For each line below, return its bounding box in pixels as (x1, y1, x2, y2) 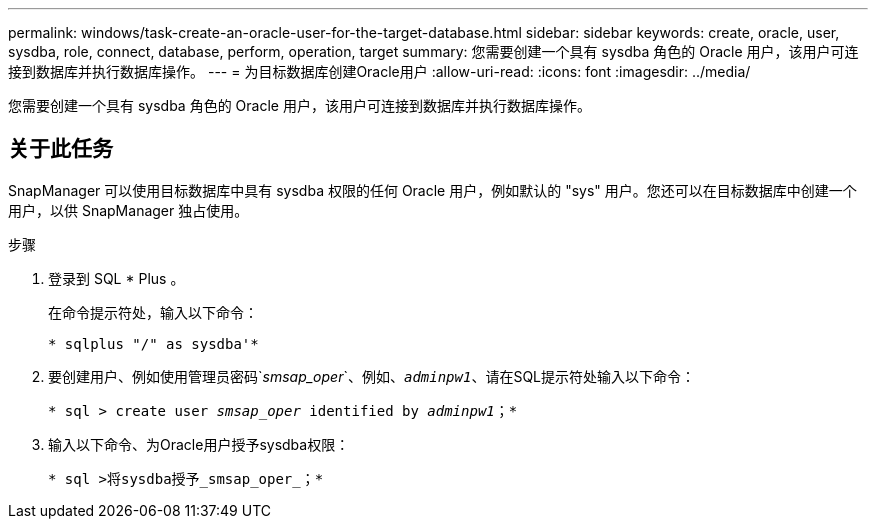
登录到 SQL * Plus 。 (48, 269, 185, 287)
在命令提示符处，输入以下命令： (48, 303, 258, 321)
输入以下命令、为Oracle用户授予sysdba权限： (48, 435, 350, 453)
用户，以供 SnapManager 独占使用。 (8, 201, 249, 219)
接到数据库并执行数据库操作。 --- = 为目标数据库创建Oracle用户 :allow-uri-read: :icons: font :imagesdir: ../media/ (8, 63, 751, 80)
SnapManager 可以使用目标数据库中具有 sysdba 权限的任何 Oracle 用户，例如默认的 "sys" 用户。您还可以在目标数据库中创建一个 (8, 181, 857, 199)
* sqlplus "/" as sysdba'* (48, 335, 259, 352)
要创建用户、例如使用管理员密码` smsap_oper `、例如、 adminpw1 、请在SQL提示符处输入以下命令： (48, 367, 696, 385)
